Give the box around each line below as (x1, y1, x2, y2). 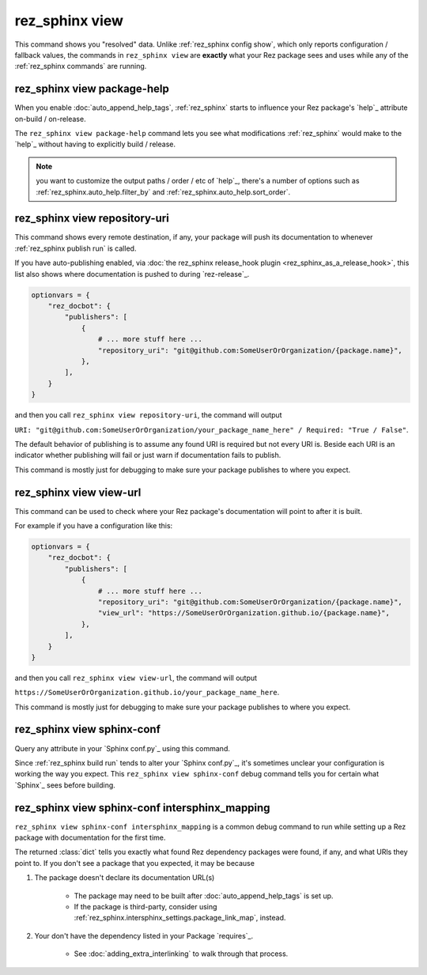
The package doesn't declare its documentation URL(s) (34, 873, 215, 882)
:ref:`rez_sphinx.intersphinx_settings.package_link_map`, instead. (74, 913, 286, 923)
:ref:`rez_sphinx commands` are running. (14, 62, 147, 71)
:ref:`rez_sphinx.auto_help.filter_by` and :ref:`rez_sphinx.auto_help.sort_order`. (36, 187, 291, 197)
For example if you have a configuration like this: (14, 521, 173, 530)
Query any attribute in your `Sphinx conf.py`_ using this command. (14, 743, 231, 753)
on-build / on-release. (14, 114, 86, 123)
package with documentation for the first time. (14, 833, 166, 842)
